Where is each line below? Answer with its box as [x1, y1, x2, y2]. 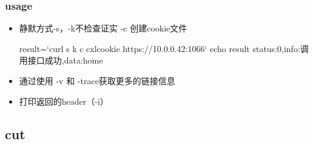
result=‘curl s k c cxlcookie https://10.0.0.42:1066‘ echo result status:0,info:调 [19, 42, 309, 54]
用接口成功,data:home [19, 54, 103, 67]
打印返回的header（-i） [19, 94, 109, 107]
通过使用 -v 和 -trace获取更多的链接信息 [19, 74, 175, 87]
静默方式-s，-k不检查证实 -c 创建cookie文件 [19, 22, 187, 34]
